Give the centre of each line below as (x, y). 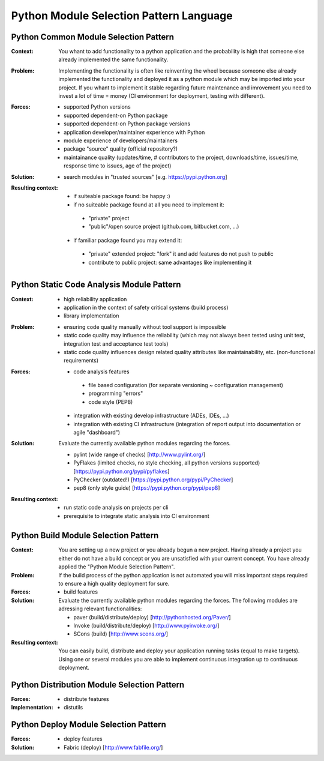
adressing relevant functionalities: (100, 609)
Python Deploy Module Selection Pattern (88, 725)
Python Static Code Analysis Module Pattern (96, 285)
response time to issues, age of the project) (118, 166)
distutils (73, 708)
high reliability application (95, 299)
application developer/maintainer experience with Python (134, 132)
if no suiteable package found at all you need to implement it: (149, 205)
